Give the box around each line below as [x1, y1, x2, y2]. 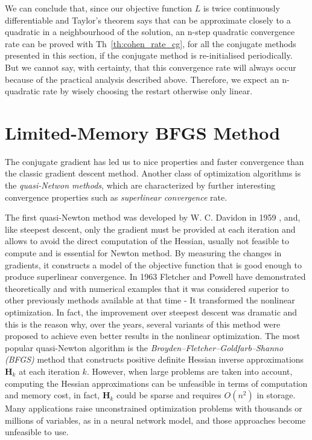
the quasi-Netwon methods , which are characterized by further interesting [5, 179, 276, 192]
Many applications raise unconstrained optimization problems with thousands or [5, 402, 302, 415]
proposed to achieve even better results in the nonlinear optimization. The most [5, 329, 301, 342]
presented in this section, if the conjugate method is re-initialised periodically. [5, 49, 293, 62]
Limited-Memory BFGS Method [5, 120, 281, 144]
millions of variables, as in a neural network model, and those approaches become [5, 413, 306, 426]
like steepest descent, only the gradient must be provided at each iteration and [5, 222, 296, 235]
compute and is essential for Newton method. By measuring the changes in [5, 247, 282, 259]
